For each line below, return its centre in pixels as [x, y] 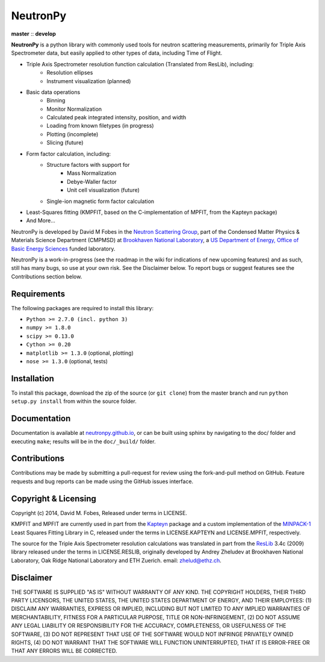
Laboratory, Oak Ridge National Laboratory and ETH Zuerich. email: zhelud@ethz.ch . [116, 560]
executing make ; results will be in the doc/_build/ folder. [83, 441]
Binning [56, 101]
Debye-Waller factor [92, 181]
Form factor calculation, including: [69, 154]
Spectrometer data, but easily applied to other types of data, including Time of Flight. [117, 53]
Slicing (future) [65, 143]
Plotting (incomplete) [73, 134]
